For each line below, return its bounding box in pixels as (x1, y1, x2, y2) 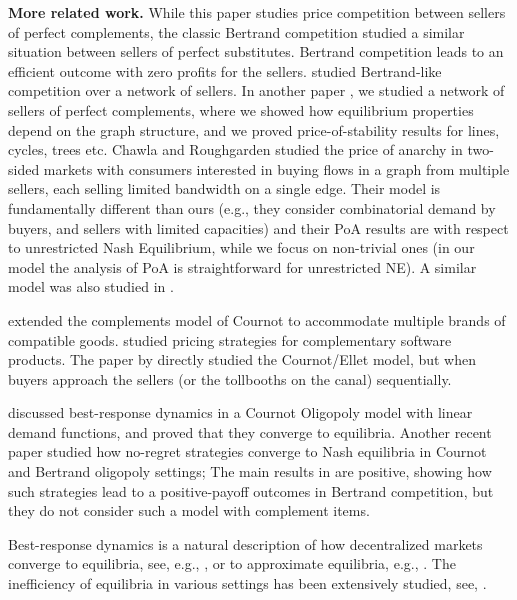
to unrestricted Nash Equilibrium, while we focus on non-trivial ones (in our (8, 237, 475, 258)
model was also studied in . (8, 276, 174, 297)
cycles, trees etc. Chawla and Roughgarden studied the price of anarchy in (8, 139, 463, 160)
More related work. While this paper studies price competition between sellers (8, 2, 506, 22)
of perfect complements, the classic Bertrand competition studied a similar (8, 21, 465, 42)
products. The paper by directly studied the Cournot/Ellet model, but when (8, 349, 477, 370)
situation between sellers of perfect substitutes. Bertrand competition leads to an (8, 41, 504, 62)
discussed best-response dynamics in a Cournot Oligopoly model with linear (8, 402, 473, 423)
